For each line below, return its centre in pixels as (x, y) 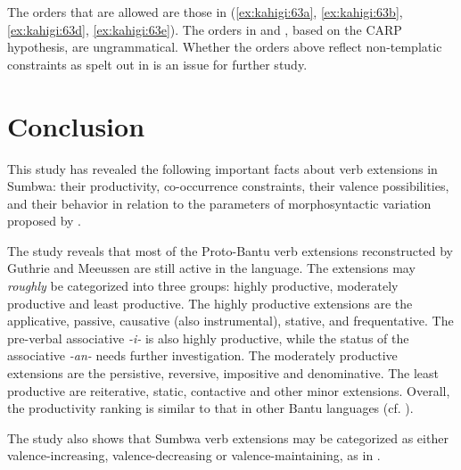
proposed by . (44, 221)
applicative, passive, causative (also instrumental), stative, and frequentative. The (230, 321)
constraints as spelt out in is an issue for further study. (157, 64)
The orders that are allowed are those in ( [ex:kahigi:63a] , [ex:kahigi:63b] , (205, 12)
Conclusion (76, 125)
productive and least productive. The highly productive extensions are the (210, 303)
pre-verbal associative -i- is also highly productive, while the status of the (208, 338)
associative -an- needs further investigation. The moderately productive (202, 355)
